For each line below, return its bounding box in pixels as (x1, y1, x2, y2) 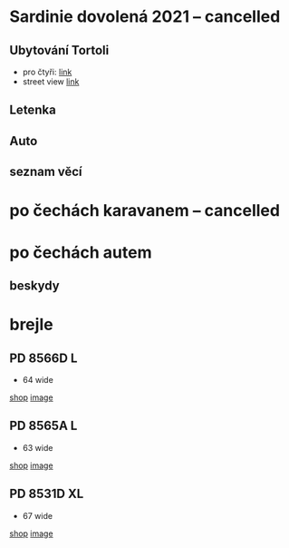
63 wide (22, 442, 53, 453)
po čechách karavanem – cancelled (9, 201, 281, 221)
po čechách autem (9, 242, 152, 262)
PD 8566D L (9, 350, 78, 366)
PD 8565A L (9, 418, 78, 434)
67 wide (22, 510, 53, 521)
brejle (9, 315, 53, 335)
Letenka (9, 103, 56, 118)
